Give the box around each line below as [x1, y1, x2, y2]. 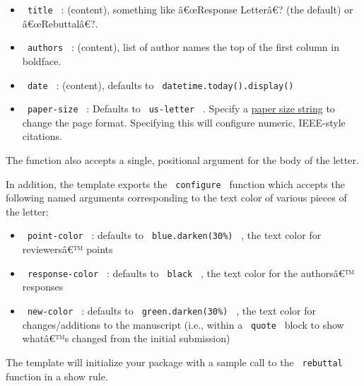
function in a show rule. [6, 368, 108, 383]
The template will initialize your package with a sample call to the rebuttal [6, 354, 343, 369]
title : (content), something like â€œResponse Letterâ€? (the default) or [27, 2, 353, 16]
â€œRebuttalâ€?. [22, 16, 98, 30]
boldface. [22, 53, 61, 68]
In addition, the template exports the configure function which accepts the [6, 176, 345, 191]
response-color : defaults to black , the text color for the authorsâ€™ [27, 265, 355, 280]
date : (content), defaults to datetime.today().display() [27, 77, 294, 92]
